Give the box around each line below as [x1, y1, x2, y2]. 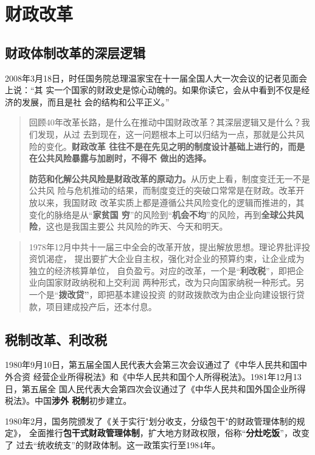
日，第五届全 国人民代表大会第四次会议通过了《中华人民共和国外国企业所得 [5, 382, 306, 395]
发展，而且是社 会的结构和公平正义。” [21, 95, 170, 108]
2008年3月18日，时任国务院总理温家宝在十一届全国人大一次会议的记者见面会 [5, 71, 307, 84]
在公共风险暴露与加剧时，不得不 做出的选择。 [29, 152, 212, 164]
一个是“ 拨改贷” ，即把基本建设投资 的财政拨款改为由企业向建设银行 [29, 288, 297, 301]
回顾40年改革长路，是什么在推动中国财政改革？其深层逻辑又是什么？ [29, 116, 302, 129]
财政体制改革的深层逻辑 [5, 43, 145, 62]
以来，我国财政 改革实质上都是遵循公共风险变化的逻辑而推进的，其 [37, 196, 305, 208]
